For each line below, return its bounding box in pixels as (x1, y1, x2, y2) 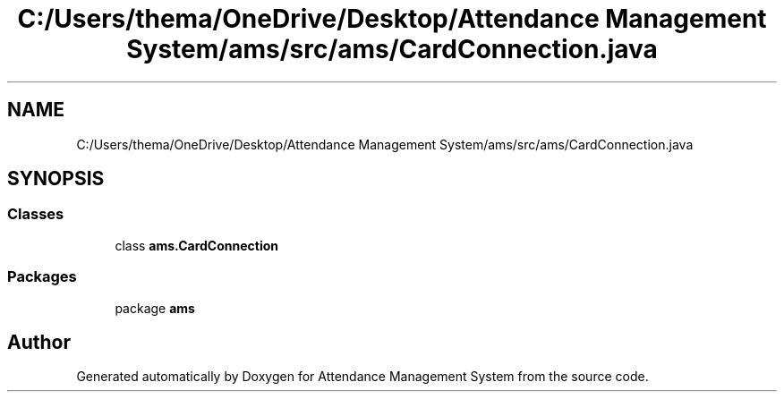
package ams (115, 300, 195, 316)
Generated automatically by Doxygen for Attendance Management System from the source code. (76, 369, 649, 385)
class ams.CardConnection (115, 237, 279, 253)
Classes (7, 205, 64, 224)
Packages (7, 267, 77, 286)
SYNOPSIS (7, 167, 105, 191)
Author (7, 330, 71, 353)
